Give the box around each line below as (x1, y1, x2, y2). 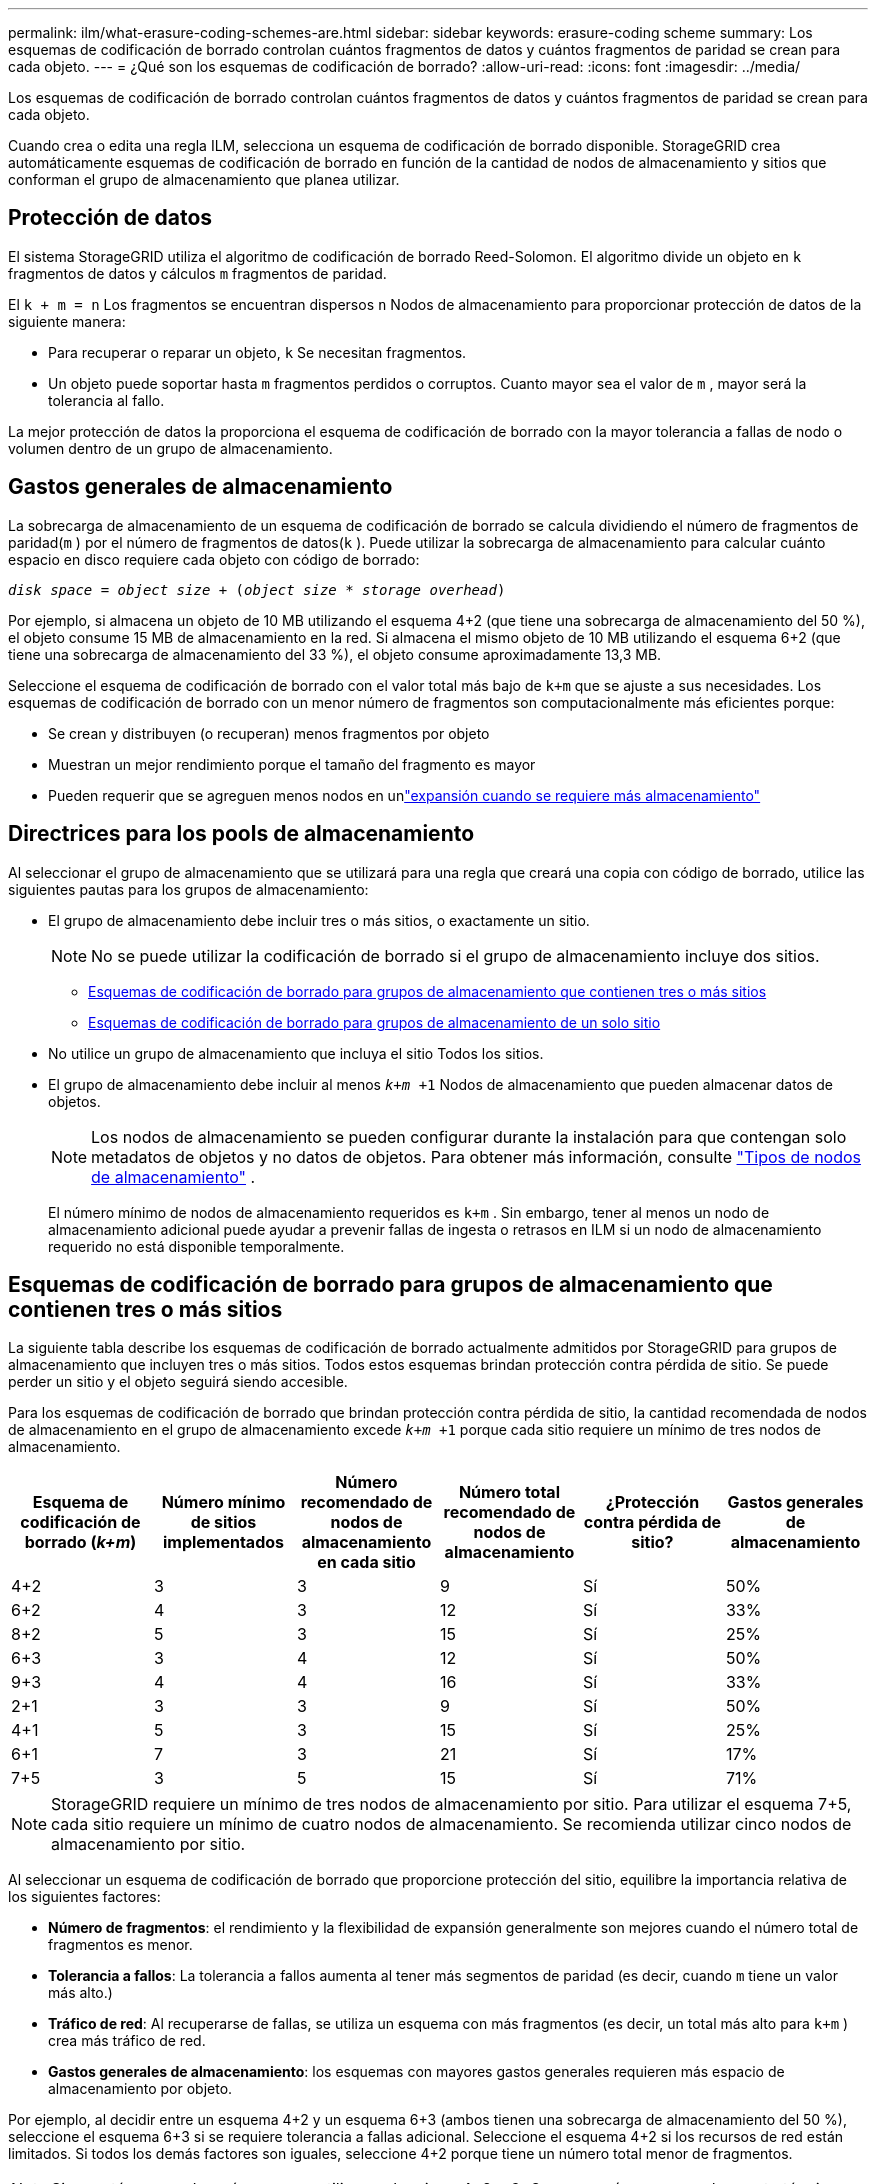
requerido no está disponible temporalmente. (48, 1237, 345, 1255)
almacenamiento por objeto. (48, 2080, 233, 2098)
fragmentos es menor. (48, 1936, 193, 1954)
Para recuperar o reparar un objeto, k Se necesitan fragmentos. (48, 343, 467, 361)
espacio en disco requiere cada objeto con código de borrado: (8, 550, 420, 568)
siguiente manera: (8, 312, 126, 330)
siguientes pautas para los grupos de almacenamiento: (8, 880, 369, 898)
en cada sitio (317, 1552, 416, 1573)
